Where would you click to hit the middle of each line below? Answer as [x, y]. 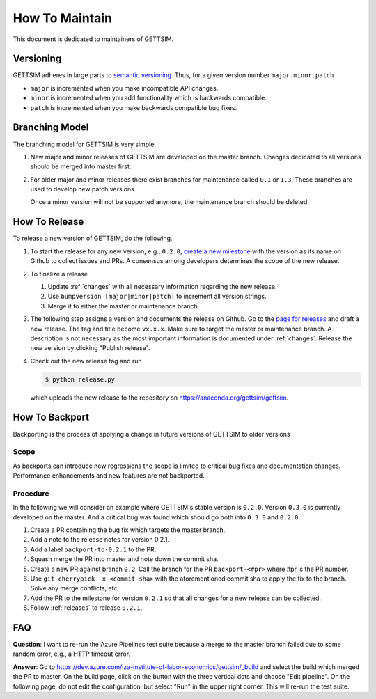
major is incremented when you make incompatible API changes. [124, 88]
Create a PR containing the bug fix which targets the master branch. [128, 530]
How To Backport [51, 417]
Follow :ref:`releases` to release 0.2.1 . [86, 608]
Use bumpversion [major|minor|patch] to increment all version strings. [157, 297]
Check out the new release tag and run [86, 361]
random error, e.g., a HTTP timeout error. [72, 654]
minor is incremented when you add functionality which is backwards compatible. [149, 98]
